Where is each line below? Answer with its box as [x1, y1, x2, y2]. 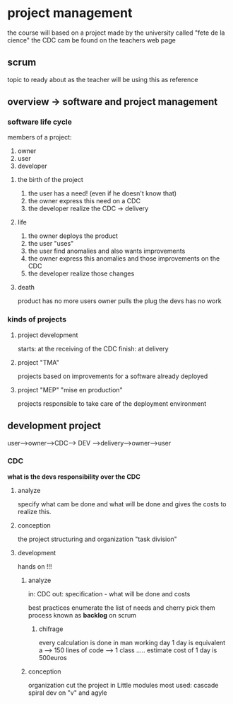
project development [17, 331, 78, 339]
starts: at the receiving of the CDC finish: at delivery [17, 344, 169, 353]
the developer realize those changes [28, 269, 135, 278]
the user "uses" [28, 239, 74, 248]
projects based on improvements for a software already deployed [17, 372, 208, 380]
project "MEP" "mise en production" [17, 385, 123, 394]
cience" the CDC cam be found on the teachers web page [7, 35, 177, 44]
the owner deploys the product [28, 232, 119, 240]
